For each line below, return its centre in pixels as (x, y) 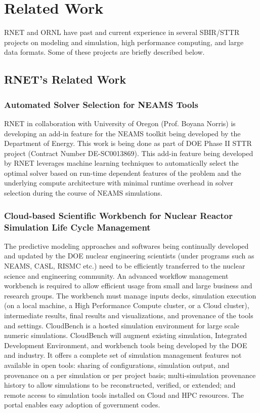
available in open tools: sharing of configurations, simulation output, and (117, 365)
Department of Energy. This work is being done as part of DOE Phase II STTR (128, 143)
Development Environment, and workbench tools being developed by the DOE (126, 345)
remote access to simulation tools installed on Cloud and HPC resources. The (124, 395)
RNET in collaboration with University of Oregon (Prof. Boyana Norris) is (120, 123)
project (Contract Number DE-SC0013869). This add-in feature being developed (129, 153)
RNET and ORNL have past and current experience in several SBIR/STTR (122, 32)
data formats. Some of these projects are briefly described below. (104, 52)
